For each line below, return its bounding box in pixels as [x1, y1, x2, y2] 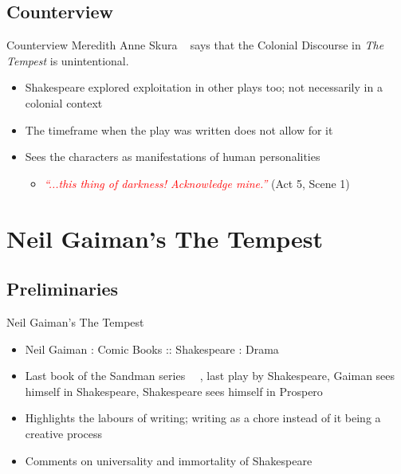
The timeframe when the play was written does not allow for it [25, 121, 333, 138]
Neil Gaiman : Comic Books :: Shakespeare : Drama [25, 340, 279, 357]
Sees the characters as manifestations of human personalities [25, 148, 320, 165]
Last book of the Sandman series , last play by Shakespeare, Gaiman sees [25, 367, 395, 384]
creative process [25, 425, 103, 441]
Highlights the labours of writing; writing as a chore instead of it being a [25, 409, 381, 426]
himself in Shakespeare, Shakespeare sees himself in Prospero [25, 382, 323, 399]
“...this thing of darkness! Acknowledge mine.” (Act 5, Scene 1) [44, 174, 350, 191]
